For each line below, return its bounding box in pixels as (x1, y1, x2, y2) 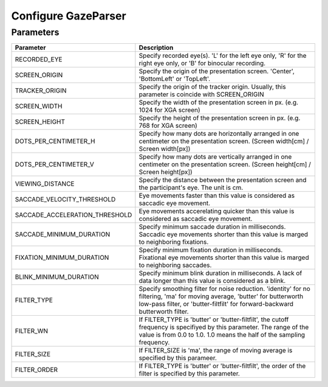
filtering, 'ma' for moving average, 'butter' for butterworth (138, 292, 304, 301)
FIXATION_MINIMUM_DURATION (15, 253, 109, 262)
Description (138, 43, 174, 52)
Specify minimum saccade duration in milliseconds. (138, 223, 286, 231)
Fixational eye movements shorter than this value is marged (138, 253, 309, 262)
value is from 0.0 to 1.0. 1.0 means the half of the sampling (138, 330, 306, 339)
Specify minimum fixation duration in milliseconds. (138, 246, 283, 254)
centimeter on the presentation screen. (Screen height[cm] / (138, 160, 311, 169)
